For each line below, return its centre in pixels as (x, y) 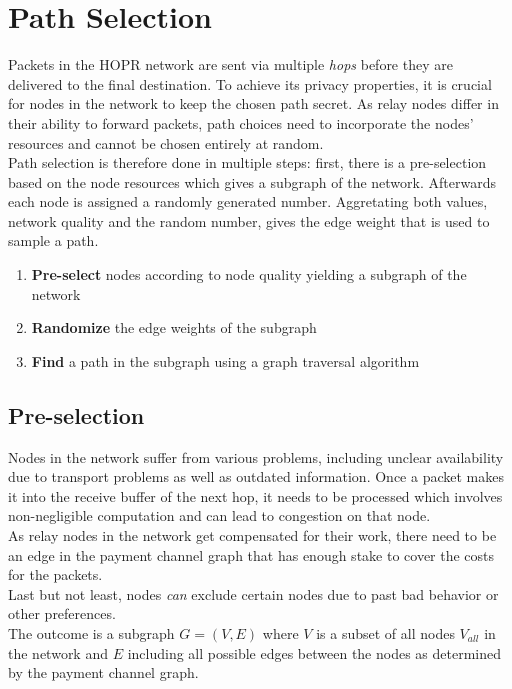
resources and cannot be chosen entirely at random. (166, 142)
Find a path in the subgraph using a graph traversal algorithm (225, 360)
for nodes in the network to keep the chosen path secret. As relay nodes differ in (253, 103)
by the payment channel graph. (103, 672)
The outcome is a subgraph (91, 632)
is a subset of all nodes (385, 632)
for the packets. (55, 574)
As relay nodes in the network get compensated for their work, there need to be (252, 535)
